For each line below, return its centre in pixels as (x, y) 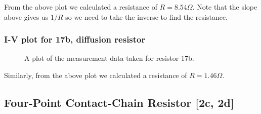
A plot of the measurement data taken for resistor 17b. (109, 58)
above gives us (26, 16)
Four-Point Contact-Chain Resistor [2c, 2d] (119, 102)
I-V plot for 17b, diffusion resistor (75, 39)
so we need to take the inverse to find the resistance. (146, 16)
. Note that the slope (225, 7)
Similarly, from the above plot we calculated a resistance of (96, 75)
